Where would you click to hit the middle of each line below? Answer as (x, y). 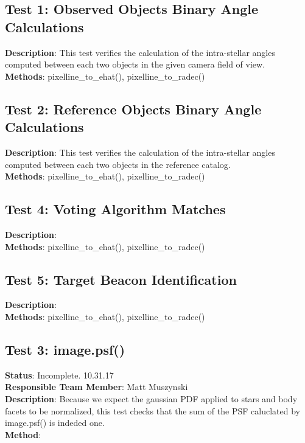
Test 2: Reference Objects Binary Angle (133, 109)
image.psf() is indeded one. (55, 423)
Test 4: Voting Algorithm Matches (115, 209)
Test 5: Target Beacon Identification (121, 279)
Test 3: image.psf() (65, 349)
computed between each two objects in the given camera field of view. (135, 64)
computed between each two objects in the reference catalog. (118, 164)
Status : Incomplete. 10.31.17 (59, 375)
